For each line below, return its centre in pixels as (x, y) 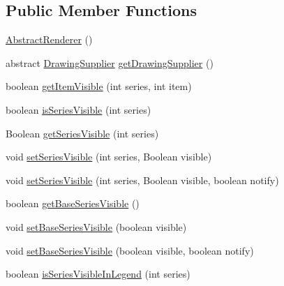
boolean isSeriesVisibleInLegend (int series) (98, 274)
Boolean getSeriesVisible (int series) (82, 133)
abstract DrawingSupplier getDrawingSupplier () (110, 62)
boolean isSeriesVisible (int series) (79, 109)
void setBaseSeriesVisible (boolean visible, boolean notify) (130, 250)
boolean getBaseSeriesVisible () (73, 203)
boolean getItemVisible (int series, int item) (99, 86)
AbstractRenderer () (49, 39)
